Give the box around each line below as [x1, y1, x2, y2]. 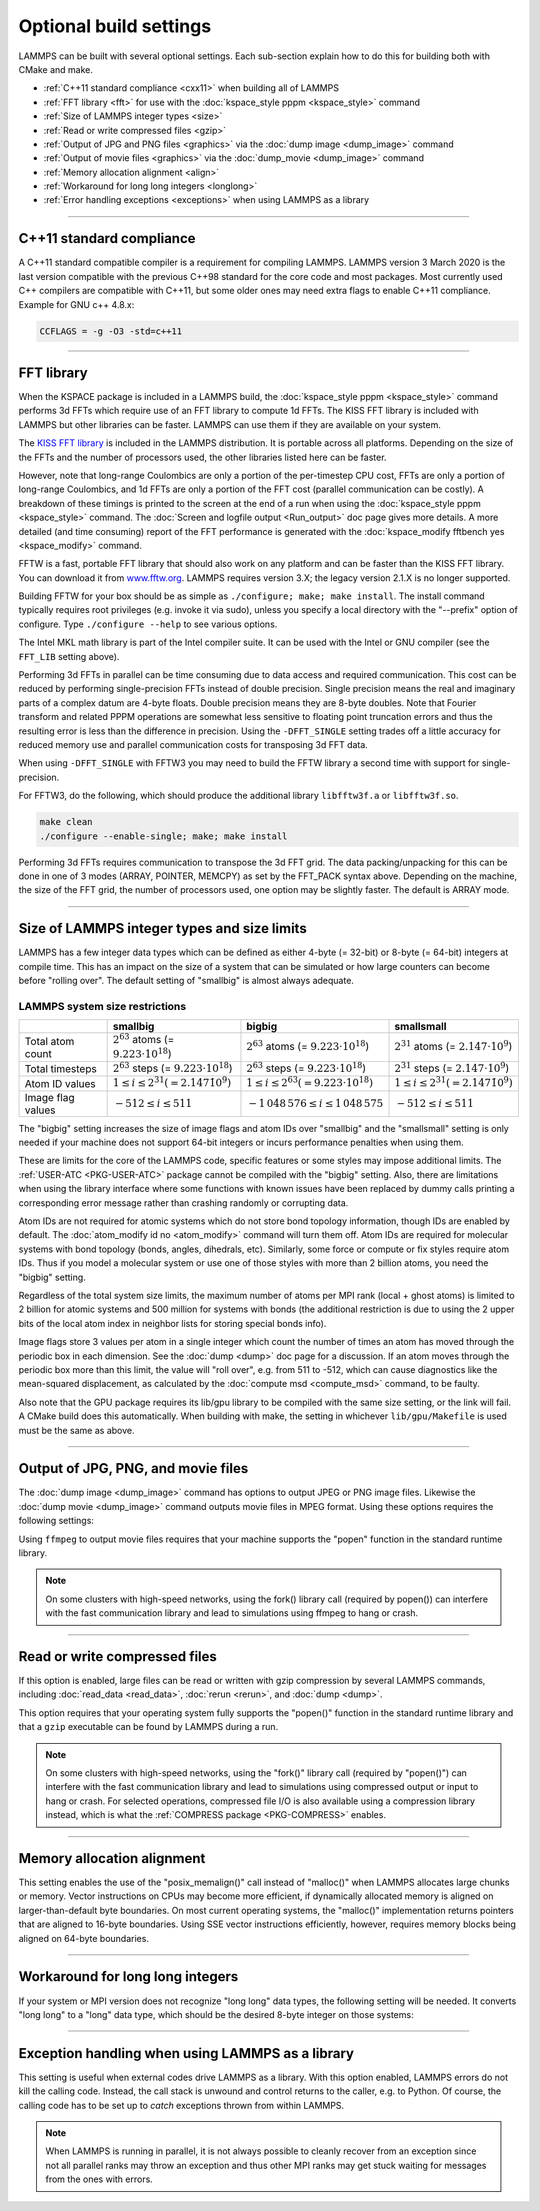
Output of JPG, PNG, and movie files [18, 1460, 249, 1477]
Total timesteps [24, 1062, 97, 1076]
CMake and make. [18, 63, 94, 75]
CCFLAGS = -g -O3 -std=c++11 [39, 325, 183, 337]
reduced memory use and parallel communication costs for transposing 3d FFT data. [18, 739, 369, 750]
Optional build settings [18, 15, 212, 37]
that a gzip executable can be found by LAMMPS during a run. [18, 1721, 279, 1733]
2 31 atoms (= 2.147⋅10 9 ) [394, 1038, 513, 1054]
